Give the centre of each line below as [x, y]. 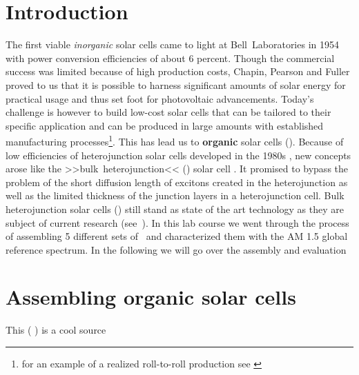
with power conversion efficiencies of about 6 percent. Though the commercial [170, 58]
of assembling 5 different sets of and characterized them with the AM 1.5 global [177, 236]
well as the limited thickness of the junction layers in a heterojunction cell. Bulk [175, 195]
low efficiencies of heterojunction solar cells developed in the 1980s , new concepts [178, 155]
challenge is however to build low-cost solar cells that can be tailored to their [168, 112]
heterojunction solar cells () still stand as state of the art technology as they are [175, 209]
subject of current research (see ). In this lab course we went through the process [177, 222]
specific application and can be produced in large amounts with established [165, 125]
